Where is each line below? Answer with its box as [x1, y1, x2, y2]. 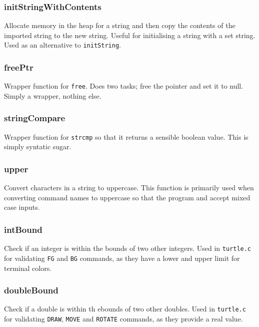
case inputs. [4, 202, 40, 212]
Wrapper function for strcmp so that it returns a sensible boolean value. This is [4, 131, 248, 142]
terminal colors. [4, 262, 52, 273]
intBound [4, 223, 42, 235]
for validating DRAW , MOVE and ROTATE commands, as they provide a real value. [4, 313, 243, 323]
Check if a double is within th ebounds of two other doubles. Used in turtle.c [4, 303, 246, 314]
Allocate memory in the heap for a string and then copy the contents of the [4, 20, 235, 31]
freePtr [4, 61, 33, 73]
